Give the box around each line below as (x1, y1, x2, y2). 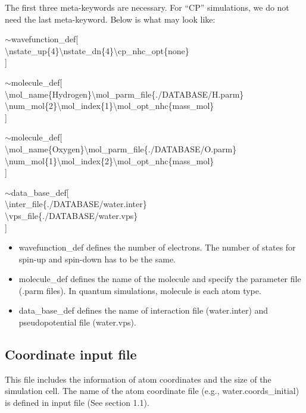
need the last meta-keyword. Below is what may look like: (5, 12, 216, 25)
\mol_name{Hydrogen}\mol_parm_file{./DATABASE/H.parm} (5, 87, 244, 100)
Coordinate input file (5, 345, 137, 364)
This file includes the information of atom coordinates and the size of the (5, 373, 271, 385)
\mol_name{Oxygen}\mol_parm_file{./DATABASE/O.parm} (5, 142, 237, 155)
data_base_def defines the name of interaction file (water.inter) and (18, 304, 268, 317)
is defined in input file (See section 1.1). (5, 396, 149, 409)
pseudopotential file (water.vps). (18, 316, 136, 328)
